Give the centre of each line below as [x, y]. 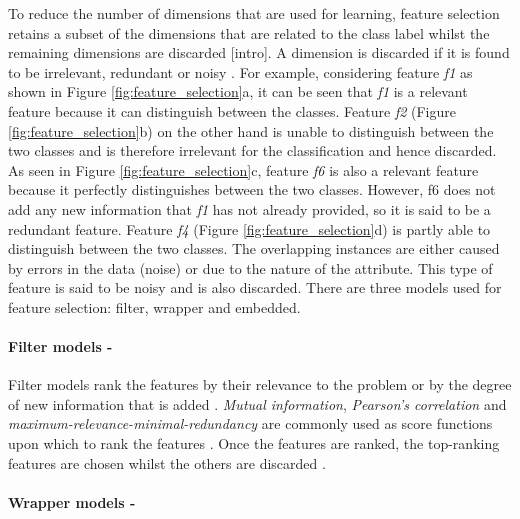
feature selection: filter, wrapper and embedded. [154, 306]
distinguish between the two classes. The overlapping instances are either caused [254, 248]
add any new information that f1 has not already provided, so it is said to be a [249, 208]
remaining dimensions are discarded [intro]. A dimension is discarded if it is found [259, 52]
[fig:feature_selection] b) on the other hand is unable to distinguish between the [251, 130]
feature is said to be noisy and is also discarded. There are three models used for [255, 287]
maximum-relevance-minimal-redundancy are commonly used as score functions [250, 423]
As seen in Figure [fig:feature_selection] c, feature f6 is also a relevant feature [243, 169]
